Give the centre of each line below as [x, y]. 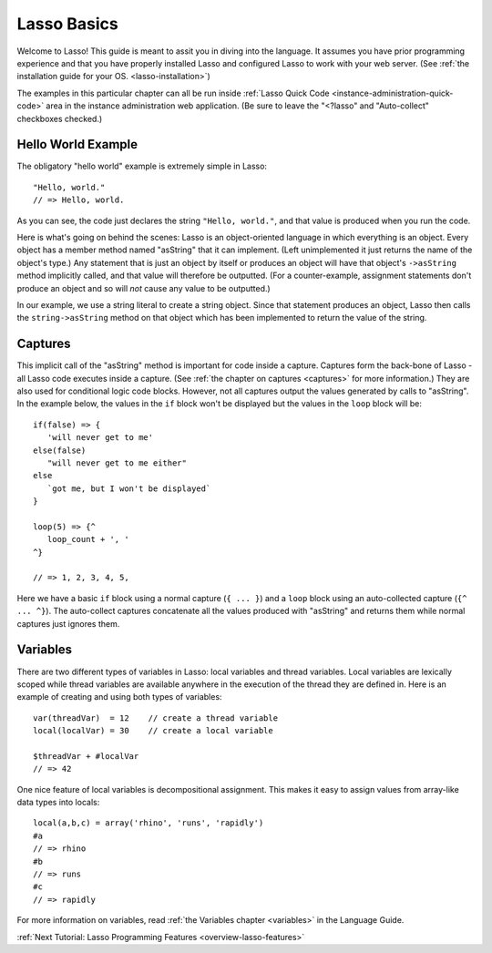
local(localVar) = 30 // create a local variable [153, 731]
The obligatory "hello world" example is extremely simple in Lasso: [142, 166]
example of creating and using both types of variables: [119, 697]
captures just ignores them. [68, 623]
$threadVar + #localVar [86, 756]
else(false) [60, 450]
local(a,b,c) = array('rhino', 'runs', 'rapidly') [149, 823]
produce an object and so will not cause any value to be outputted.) [143, 288]
